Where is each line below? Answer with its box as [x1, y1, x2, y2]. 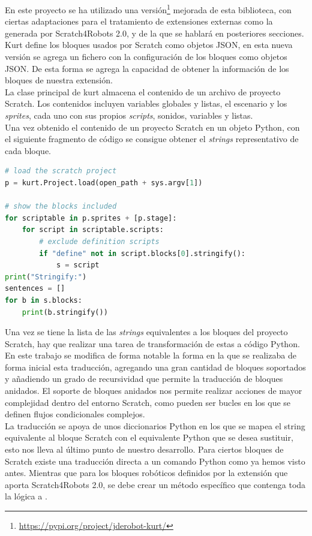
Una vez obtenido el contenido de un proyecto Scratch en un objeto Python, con [5, 121, 300, 133]
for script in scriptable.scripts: [22, 225, 164, 234]
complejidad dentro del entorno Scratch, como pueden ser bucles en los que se [5, 396, 291, 408]
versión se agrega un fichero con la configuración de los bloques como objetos [5, 50, 287, 63]
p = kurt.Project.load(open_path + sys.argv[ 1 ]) [5, 178, 203, 187]
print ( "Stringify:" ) [5, 272, 87, 281]
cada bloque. [5, 144, 52, 156]
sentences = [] [5, 284, 65, 293]
